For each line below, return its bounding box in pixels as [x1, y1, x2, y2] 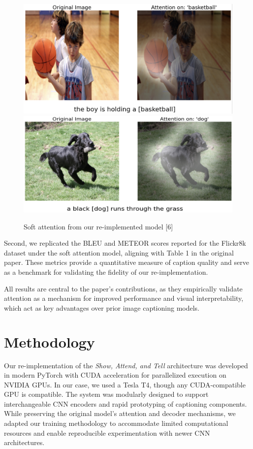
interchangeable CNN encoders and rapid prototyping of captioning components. [4, 398, 247, 409]
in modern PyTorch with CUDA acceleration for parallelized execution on [4, 370, 226, 380]
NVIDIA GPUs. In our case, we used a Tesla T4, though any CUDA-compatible [4, 379, 246, 389]
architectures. [4, 437, 45, 448]
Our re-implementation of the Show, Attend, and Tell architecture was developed [4, 360, 248, 370]
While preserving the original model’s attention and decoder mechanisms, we [4, 408, 236, 418]
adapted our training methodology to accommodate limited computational [4, 418, 228, 428]
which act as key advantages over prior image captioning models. [4, 302, 199, 313]
